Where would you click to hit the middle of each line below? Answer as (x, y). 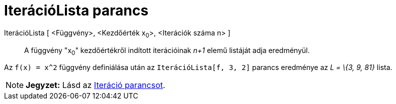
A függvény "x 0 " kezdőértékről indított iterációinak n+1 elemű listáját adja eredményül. (167, 51)
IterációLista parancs (76, 10)
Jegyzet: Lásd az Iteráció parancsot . (96, 85)
